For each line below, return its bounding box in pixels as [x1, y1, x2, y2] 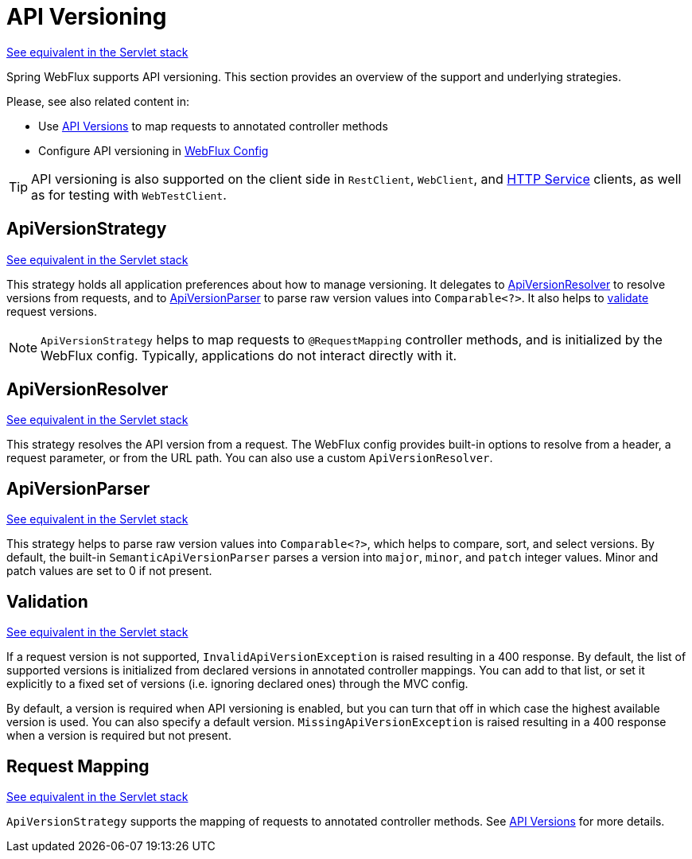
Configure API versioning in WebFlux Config [38, 143, 269, 157]
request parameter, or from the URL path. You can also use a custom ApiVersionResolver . [6, 451, 493, 465]
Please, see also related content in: [6, 94, 189, 108]
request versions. [6, 304, 98, 318]
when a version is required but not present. [6, 729, 231, 743]
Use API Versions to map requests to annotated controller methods [38, 119, 388, 133]
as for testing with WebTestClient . [31, 186, 227, 203]
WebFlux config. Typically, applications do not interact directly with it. [41, 347, 457, 363]
